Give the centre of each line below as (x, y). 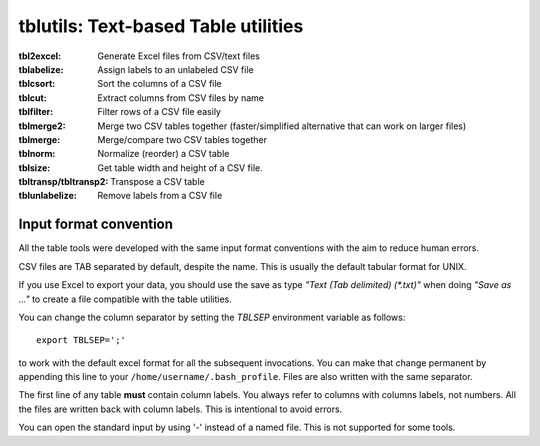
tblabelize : (41, 69)
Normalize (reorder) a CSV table (163, 154)
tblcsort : (37, 84)
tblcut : (32, 97)
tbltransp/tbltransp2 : (63, 182)
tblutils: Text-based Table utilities (161, 26)
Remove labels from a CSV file (160, 196)
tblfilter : (36, 112)
